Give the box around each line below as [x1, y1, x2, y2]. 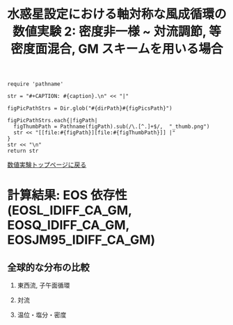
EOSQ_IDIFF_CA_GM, [7, 217, 130, 233]
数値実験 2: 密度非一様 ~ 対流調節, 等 [13, 24, 221, 40]
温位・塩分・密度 [17, 310, 67, 319]
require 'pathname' [7, 81, 64, 87]
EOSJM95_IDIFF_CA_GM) [7, 232, 156, 248]
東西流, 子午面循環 [17, 281, 70, 290]
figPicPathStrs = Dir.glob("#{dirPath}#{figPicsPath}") [7, 105, 172, 112]
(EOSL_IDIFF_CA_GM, [7, 203, 132, 219]
